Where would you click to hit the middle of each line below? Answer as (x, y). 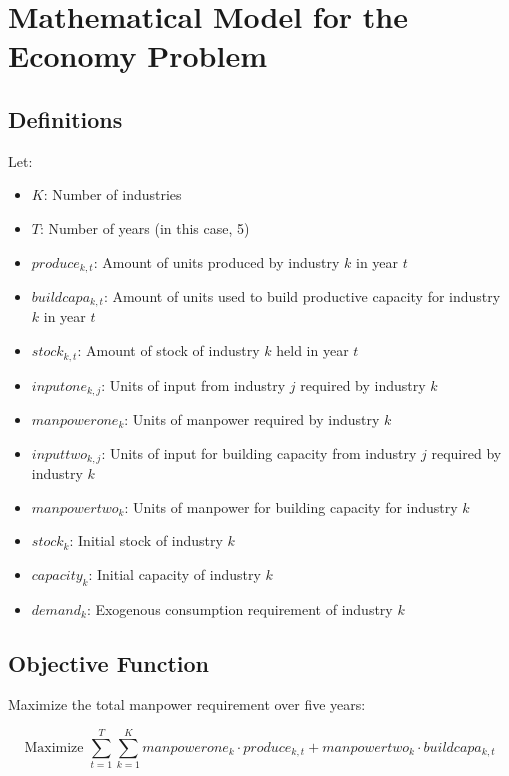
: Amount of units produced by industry (216, 261)
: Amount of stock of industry (168, 350)
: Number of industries (112, 194)
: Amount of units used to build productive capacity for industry (302, 296)
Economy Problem (138, 55)
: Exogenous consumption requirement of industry (239, 608)
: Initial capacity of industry (174, 573)
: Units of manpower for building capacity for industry (291, 506)
